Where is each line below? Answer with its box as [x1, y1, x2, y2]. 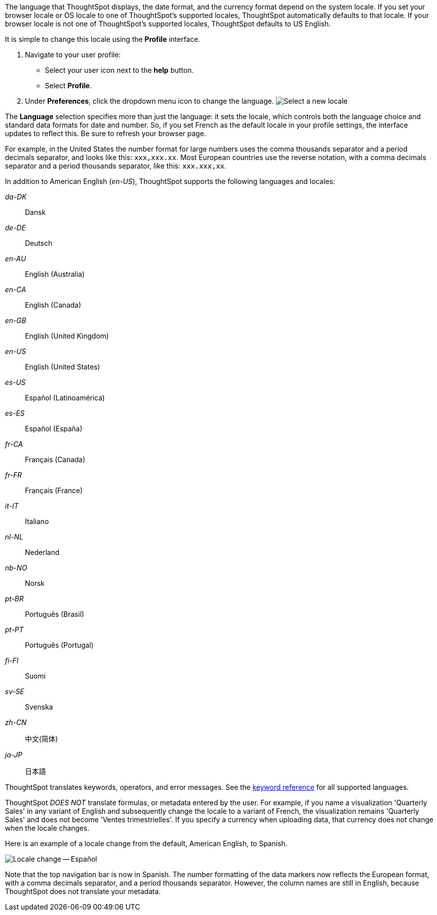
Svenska [25, 703, 53, 711]
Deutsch [25, 239, 52, 247]
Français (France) [25, 486, 83, 495]
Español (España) [25, 424, 83, 433]
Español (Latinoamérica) [25, 393, 105, 402]
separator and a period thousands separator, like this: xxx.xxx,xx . [5, 162, 226, 170]
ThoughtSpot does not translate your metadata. [5, 887, 161, 896]
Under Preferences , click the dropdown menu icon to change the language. [25, 97, 274, 105]
